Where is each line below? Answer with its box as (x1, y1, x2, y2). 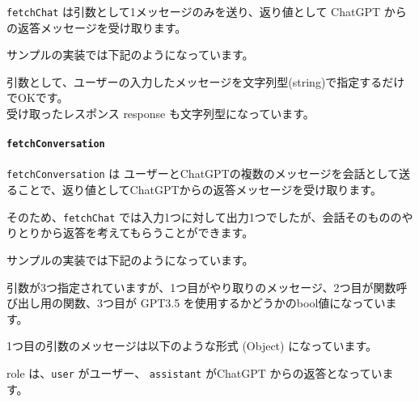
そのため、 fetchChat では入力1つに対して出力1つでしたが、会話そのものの (6, 208, 402, 225)
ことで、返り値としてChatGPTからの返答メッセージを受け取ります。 (17, 181, 382, 198)
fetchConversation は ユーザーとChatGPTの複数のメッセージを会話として (6, 165, 400, 182)
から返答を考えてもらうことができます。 (40, 224, 254, 241)
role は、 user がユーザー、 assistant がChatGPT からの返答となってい (6, 364, 383, 381)
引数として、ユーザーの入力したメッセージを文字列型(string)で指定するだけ (6, 73, 405, 90)
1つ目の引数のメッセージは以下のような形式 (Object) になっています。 (6, 337, 378, 354)
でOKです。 (6, 89, 69, 106)
